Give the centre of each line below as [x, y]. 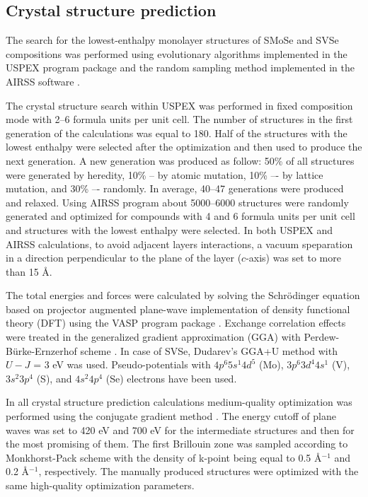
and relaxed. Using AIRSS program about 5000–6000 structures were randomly [177, 202]
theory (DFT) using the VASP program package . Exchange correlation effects [176, 323]
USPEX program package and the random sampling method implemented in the [180, 68]
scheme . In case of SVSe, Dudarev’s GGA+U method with [209, 350]
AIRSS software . [43, 81]
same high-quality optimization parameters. [100, 485]
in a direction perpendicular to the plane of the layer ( [124, 258]
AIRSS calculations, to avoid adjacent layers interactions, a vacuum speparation [179, 244]
